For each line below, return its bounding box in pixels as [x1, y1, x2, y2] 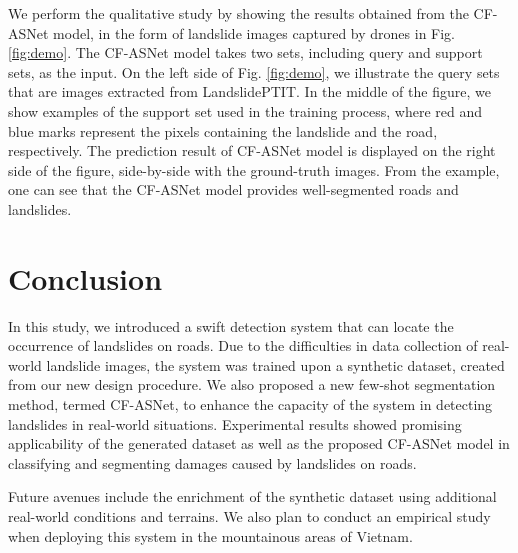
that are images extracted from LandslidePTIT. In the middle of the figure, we [8, 81, 491, 102]
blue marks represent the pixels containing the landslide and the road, [8, 120, 438, 141]
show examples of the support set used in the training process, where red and [8, 100, 482, 121]
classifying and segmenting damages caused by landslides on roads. [8, 452, 417, 473]
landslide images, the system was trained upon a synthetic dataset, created [46, 354, 505, 375]
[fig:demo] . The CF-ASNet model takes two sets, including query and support [8, 42, 483, 63]
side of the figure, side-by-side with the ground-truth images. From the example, [8, 159, 500, 180]
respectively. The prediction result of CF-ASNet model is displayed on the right [8, 140, 496, 161]
